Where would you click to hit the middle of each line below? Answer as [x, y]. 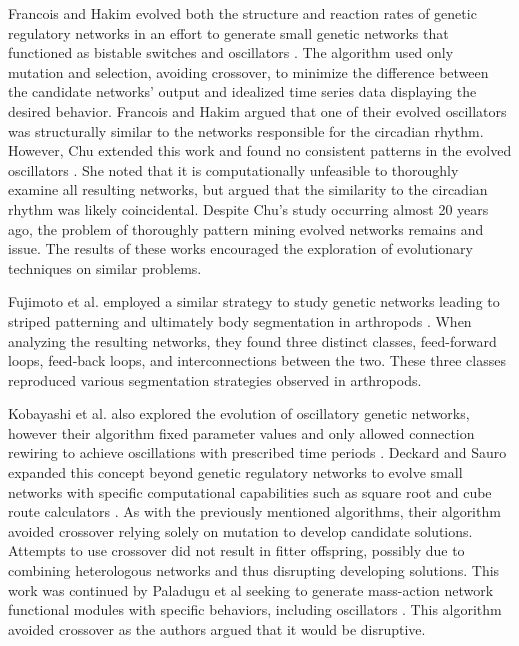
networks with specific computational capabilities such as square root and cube [250, 491]
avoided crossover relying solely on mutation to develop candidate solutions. [240, 530]
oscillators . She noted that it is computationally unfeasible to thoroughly [233, 169]
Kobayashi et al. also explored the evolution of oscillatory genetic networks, [239, 413]
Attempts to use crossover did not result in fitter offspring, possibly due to [236, 550]
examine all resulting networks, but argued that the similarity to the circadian [248, 189]
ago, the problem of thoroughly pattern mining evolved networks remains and [246, 228]
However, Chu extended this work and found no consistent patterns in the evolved [260, 150]
